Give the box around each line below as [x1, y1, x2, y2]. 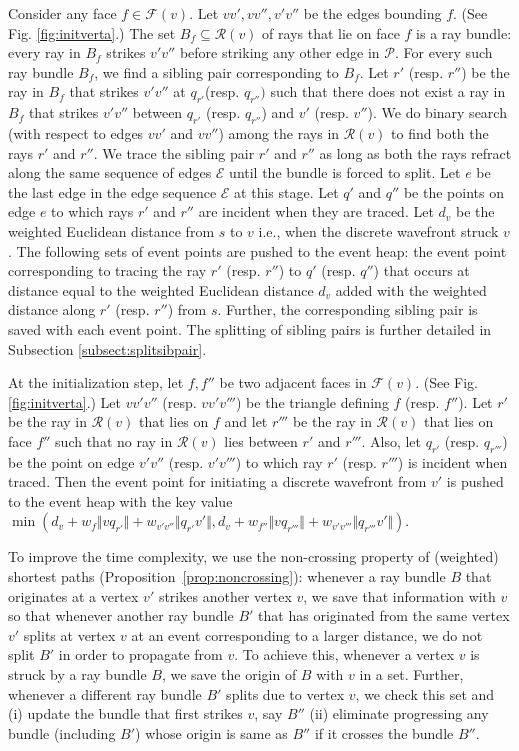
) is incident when [397, 451, 508, 472]
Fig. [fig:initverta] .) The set [8, 22, 176, 43]
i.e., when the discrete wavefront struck [258, 220, 499, 241]
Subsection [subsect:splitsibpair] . [8, 338, 207, 359]
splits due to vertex [226, 683, 345, 704]
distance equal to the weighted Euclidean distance [8, 279, 314, 300]
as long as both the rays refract [319, 142, 512, 163]
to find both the [391, 122, 489, 143]
